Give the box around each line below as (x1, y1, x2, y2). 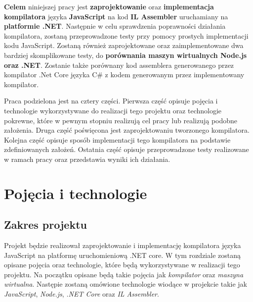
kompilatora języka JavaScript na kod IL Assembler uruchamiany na (4, 11, 228, 21)
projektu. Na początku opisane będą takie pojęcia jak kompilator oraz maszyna (4, 269, 244, 279)
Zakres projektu (4, 217, 87, 232)
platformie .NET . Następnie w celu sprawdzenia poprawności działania (4, 21, 226, 31)
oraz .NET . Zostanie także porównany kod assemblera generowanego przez (4, 59, 234, 70)
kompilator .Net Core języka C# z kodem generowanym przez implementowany (4, 69, 245, 80)
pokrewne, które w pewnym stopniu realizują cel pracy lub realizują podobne (4, 115, 238, 125)
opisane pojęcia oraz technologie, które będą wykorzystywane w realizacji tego (4, 259, 240, 270)
